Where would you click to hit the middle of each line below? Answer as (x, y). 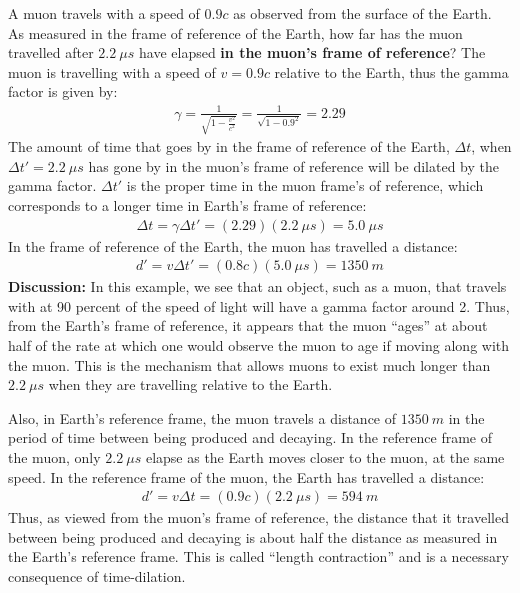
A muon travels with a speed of (104, 13)
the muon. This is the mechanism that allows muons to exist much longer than (249, 364)
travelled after (51, 52)
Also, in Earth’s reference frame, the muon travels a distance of (202, 417)
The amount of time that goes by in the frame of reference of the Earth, (229, 146)
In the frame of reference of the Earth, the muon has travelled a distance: (233, 245)
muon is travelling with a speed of (112, 71)
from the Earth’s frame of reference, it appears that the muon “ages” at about (248, 325)
